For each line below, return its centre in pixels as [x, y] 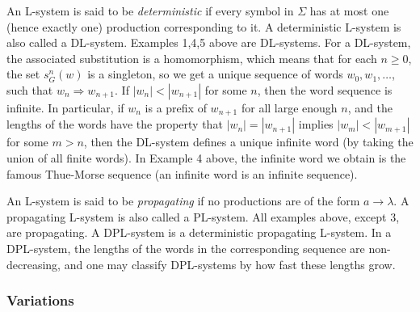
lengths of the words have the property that [115, 124]
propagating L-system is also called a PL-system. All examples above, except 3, [203, 216]
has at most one [349, 11]
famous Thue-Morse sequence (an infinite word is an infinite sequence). [182, 173]
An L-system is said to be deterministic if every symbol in [150, 11]
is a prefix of [176, 107]
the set [23, 74]
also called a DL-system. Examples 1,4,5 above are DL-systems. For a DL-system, [209, 42]
